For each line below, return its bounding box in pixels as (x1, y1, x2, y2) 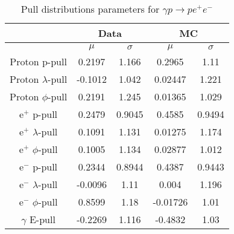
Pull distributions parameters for (21, 2, 160, 16)
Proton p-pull (10, 54, 67, 68)
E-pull (29, 212, 55, 226)
